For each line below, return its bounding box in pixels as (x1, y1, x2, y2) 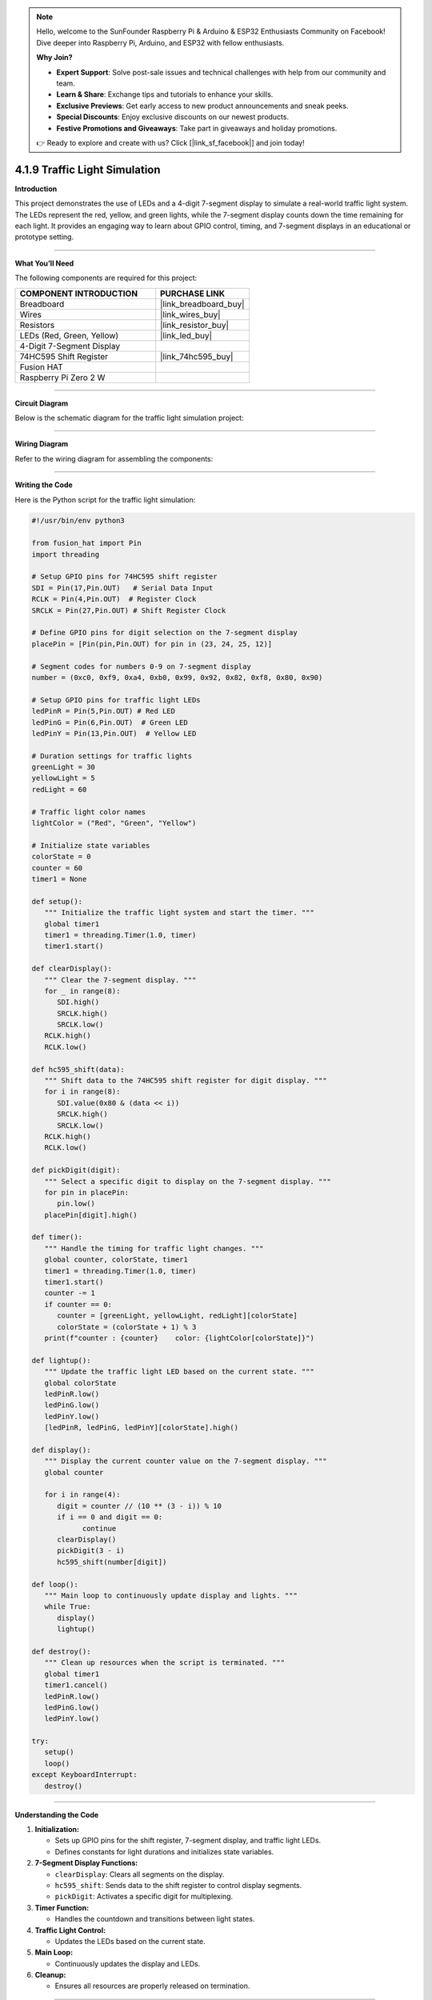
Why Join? (36, 53, 73, 62)
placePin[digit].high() (44, 1210, 138, 1219)
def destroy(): (31, 1646, 91, 1656)
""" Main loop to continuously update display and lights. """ (44, 1590, 298, 1600)
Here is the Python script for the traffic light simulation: (14, 494, 196, 504)
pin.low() (57, 1199, 96, 1208)
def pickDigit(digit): (31, 1166, 121, 1175)
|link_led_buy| (160, 330, 212, 341)
